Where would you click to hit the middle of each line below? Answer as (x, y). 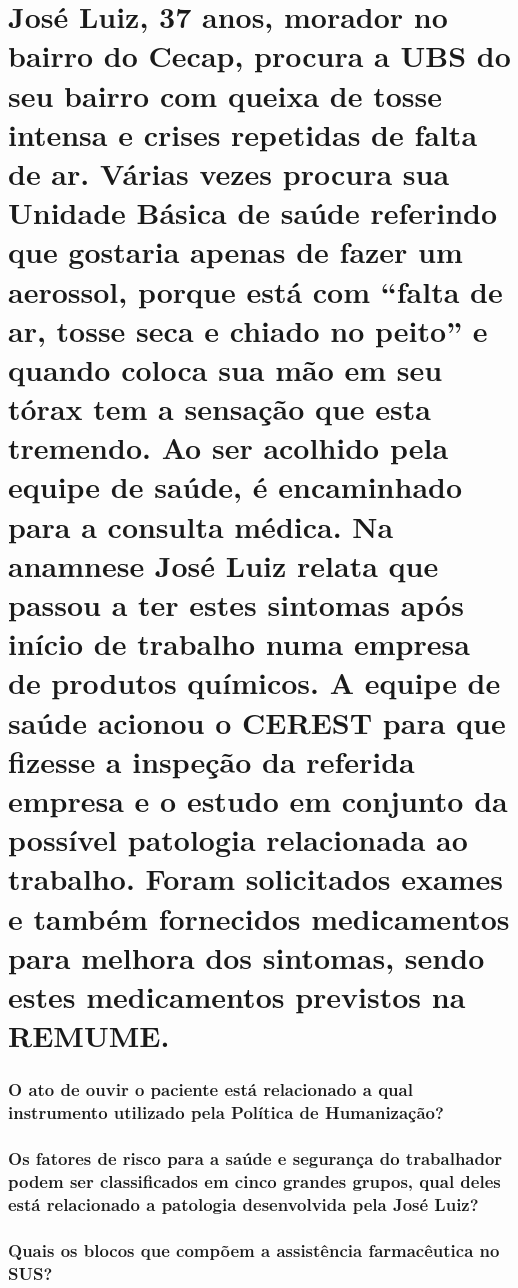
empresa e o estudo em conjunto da (258, 799)
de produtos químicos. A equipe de (254, 682)
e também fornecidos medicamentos (259, 917)
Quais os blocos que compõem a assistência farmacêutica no (254, 1249)
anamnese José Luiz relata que (223, 564)
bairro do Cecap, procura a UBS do (259, 55)
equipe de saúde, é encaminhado (235, 486)
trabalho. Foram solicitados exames (255, 878)
